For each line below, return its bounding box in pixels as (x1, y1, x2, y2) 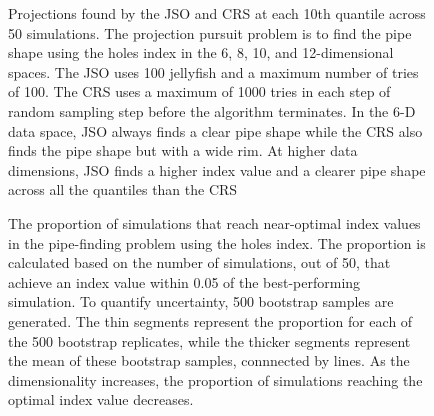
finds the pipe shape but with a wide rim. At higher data (8, 140, 358, 161)
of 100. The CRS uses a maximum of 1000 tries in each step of (8, 81, 391, 102)
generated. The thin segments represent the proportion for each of (8, 310, 413, 331)
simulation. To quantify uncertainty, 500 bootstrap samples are (8, 291, 394, 312)
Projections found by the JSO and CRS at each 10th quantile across (8, 3, 426, 23)
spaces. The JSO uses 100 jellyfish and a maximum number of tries (8, 61, 419, 82)
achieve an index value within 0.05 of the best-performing (8, 271, 361, 292)
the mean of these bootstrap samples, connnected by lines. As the (8, 350, 410, 371)
